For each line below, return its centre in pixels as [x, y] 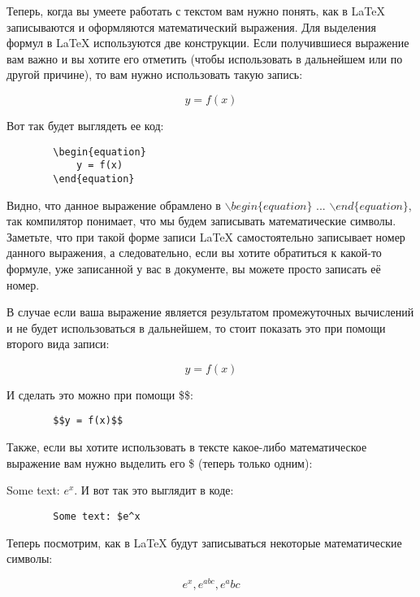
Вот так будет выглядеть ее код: [85, 125]
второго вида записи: [58, 344]
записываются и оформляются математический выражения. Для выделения [191, 26]
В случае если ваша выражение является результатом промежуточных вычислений [210, 312]
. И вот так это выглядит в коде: [154, 490]
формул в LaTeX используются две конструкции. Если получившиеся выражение [208, 43]
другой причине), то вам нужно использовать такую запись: [155, 74]
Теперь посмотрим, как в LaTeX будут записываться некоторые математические [204, 542]
